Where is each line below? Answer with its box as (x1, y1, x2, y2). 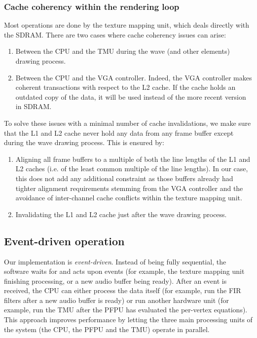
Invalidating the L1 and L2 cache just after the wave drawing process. (15, 209, 227, 219)
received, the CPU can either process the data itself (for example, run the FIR (4, 285, 241, 296)
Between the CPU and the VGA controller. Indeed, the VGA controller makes (15, 72, 252, 82)
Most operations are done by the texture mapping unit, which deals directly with (4, 20, 250, 30)
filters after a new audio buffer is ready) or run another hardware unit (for (4, 295, 229, 305)
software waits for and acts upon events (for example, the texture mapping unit (4, 266, 245, 276)
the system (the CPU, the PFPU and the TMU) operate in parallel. (4, 324, 210, 334)
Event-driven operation (4, 233, 125, 248)
